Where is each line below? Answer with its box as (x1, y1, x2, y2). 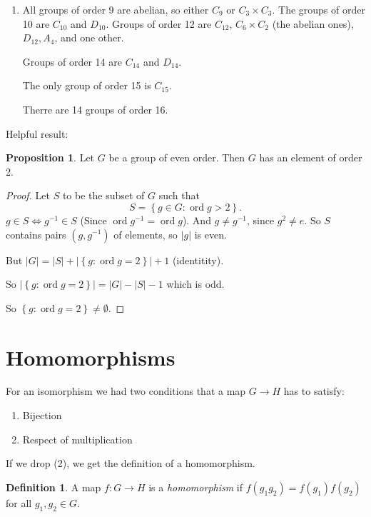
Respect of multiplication (22, 431, 133, 446)
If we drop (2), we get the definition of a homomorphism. (6, 456, 255, 471)
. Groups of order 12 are (106, 16, 212, 31)
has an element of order (259, 150, 362, 165)
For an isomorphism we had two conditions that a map (6, 383, 246, 398)
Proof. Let (6, 188, 50, 203)
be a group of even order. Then (108, 150, 245, 165)
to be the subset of (62, 188, 145, 203)
